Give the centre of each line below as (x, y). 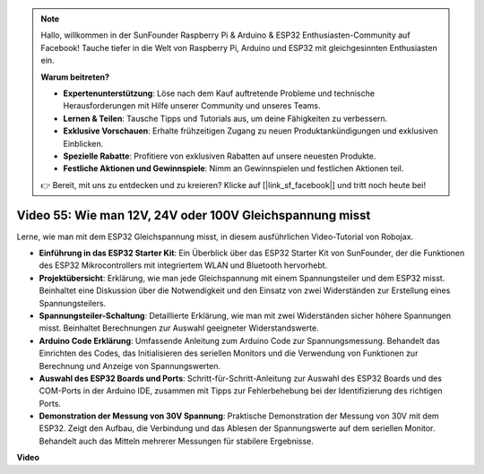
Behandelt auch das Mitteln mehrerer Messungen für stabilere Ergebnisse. (176, 441)
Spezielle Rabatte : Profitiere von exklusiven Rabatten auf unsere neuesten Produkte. (220, 156)
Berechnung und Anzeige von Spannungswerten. (130, 366)
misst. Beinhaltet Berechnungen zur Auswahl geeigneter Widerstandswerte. (179, 328)
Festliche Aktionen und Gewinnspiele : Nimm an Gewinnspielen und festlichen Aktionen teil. (233, 168)
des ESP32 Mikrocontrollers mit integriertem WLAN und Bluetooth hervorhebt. (183, 265)
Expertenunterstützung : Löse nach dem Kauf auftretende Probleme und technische (219, 93)
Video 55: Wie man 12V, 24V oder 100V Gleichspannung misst (194, 215)
